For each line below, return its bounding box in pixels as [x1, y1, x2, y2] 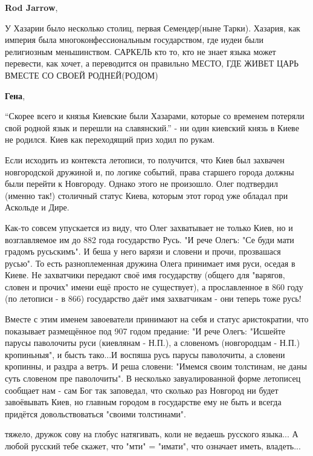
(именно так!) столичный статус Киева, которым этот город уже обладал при [5, 189, 288, 201]
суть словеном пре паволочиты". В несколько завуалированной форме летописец [5, 372, 301, 385]
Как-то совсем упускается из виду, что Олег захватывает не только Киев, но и [5, 221, 293, 233]
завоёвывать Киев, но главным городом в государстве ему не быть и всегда [5, 396, 282, 408]
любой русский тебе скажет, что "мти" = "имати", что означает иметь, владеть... [5, 440, 301, 452]
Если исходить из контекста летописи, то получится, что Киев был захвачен [5, 153, 285, 166]
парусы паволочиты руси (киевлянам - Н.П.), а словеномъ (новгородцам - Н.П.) [5, 336, 300, 349]
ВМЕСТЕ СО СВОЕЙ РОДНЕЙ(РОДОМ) [5, 68, 158, 81]
